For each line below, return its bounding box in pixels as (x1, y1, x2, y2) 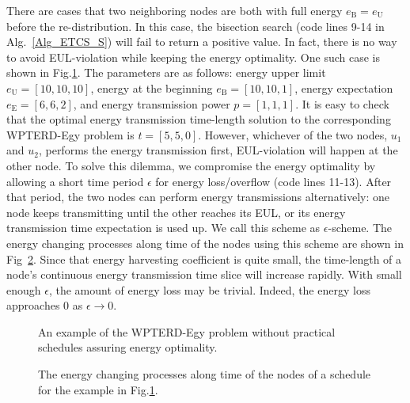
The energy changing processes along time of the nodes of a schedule (38, 366, 371, 382)
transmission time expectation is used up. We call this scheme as (6, 219, 321, 236)
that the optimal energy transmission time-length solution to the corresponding (6, 111, 391, 127)
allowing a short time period (6, 173, 144, 189)
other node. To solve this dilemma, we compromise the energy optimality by (6, 157, 376, 173)
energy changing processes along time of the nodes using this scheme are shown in (6, 234, 404, 251)
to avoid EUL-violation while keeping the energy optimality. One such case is (6, 48, 380, 65)
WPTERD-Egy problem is (6, 126, 135, 143)
